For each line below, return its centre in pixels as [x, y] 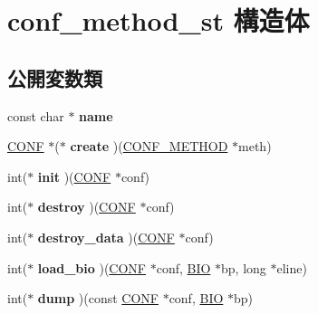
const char [36, 115]
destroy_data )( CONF [106, 237]
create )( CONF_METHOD [149, 146]
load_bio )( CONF [92, 267]
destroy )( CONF [87, 207]
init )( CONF [74, 176]
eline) [292, 267]
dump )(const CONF [98, 298]
